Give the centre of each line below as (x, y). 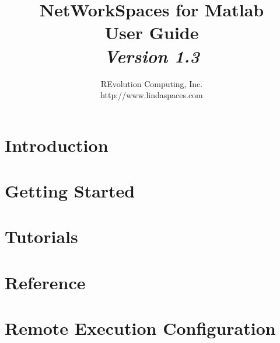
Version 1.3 (152, 56)
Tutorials (41, 236)
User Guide (152, 32)
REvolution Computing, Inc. (152, 83)
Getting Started (70, 191)
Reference (45, 282)
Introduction (57, 145)
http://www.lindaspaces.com (152, 95)
